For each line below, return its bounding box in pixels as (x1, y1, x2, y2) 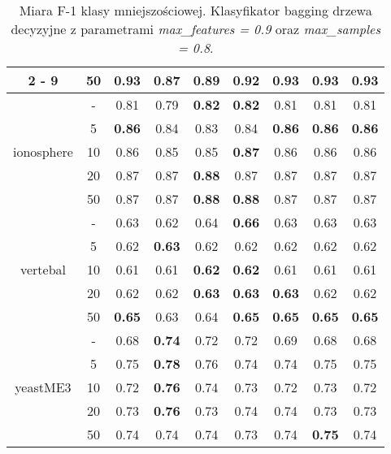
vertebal (20, 260, 66, 279)
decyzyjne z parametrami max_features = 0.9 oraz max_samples (11, 19, 380, 38)
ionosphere (13, 142, 73, 161)
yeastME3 (15, 378, 72, 396)
